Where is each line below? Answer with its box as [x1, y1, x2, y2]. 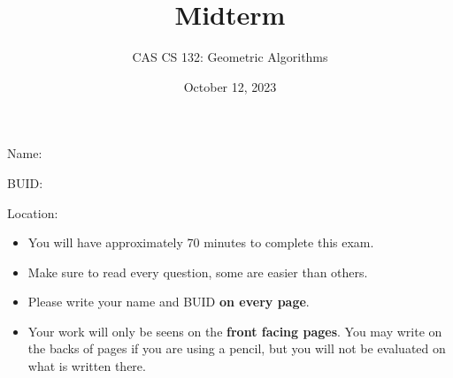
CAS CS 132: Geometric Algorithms [132, 48, 328, 66]
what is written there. [27, 357, 146, 375]
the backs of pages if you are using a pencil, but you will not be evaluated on [27, 339, 446, 358]
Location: [7, 203, 58, 222]
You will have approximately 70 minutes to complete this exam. [27, 233, 374, 252]
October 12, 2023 [183, 77, 277, 95]
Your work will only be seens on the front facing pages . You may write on [27, 321, 442, 340]
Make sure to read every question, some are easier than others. [27, 262, 368, 281]
